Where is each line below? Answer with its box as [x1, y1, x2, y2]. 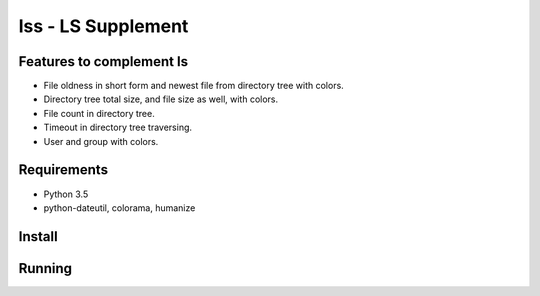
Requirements [18, 161, 109, 179]
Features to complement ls [18, 53, 189, 70]
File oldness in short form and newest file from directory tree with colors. [43, 80, 344, 92]
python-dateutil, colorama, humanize [43, 201, 196, 214]
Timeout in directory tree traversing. [43, 121, 193, 134]
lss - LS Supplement [18, 15, 189, 37]
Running [18, 260, 73, 277]
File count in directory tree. [43, 107, 155, 119]
